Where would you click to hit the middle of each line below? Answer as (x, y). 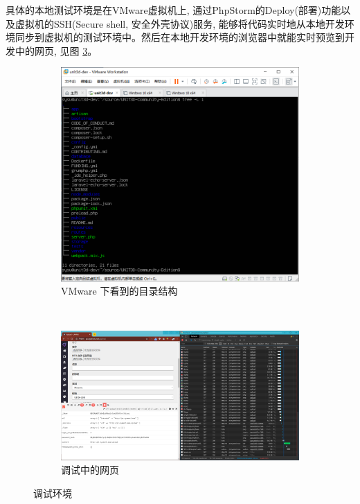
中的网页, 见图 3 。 (56, 50)
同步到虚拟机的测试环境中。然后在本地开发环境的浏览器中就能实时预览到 (180, 37)
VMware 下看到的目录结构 (119, 291)
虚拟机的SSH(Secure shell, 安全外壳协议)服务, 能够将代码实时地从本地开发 (180, 23)
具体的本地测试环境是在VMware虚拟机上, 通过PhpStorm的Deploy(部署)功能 (173, 10)
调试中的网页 (90, 470)
